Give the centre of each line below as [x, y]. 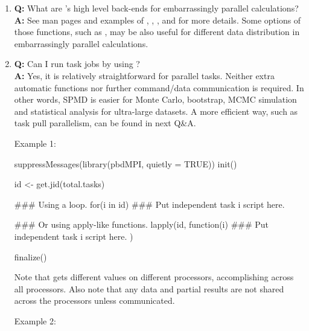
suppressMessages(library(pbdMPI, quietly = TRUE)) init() [126, 163]
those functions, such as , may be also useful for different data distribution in [157, 32]
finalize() [30, 256]
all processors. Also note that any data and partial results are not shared [149, 288]
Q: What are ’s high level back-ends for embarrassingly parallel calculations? [156, 8]
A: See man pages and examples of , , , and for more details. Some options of [158, 20]
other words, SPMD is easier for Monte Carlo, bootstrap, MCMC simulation [155, 99]
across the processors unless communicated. [94, 300]
